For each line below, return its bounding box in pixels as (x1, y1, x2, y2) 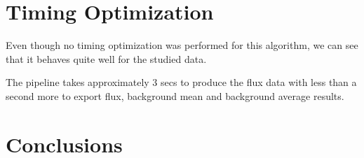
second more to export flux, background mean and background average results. (6, 88, 344, 103)
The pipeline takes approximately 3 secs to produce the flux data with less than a (6, 75, 357, 89)
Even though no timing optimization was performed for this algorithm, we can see (6, 38, 358, 52)
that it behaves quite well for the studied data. (6, 51, 207, 66)
